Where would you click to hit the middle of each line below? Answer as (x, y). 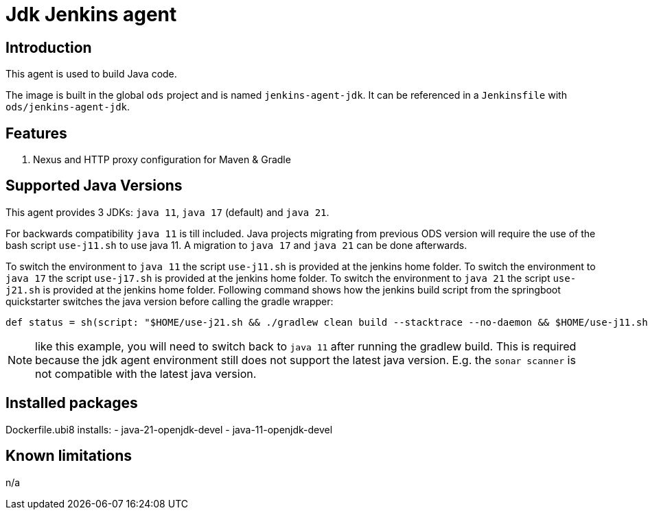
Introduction (49, 47)
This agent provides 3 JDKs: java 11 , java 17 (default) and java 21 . (167, 212)
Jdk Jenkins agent (91, 14)
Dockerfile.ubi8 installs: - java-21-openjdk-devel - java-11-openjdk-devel (169, 429)
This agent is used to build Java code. (91, 74)
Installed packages (72, 403)
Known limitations (69, 456)
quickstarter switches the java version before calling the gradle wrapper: (170, 301)
